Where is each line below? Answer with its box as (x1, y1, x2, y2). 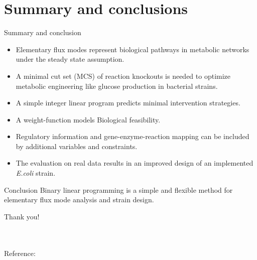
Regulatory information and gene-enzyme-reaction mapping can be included (16, 131, 249, 142)
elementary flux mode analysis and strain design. (4, 194, 154, 205)
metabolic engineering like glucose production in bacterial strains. (16, 80, 218, 91)
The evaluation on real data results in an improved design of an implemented (16, 158, 253, 168)
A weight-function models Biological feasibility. (16, 114, 161, 124)
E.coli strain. (16, 168, 56, 178)
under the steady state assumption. (16, 54, 124, 64)
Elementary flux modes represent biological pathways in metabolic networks (16, 44, 249, 54)
